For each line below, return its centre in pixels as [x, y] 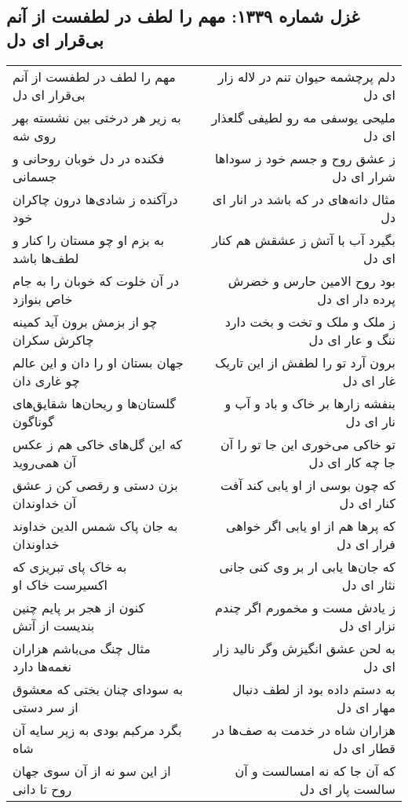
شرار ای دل [364, 176]
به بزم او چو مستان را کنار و [89, 239]
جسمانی [35, 176]
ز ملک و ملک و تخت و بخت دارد [310, 321]
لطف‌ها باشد [46, 258]
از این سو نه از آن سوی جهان [92, 770]
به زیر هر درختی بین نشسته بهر [97, 117]
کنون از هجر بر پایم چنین [79, 607]
